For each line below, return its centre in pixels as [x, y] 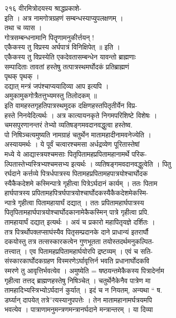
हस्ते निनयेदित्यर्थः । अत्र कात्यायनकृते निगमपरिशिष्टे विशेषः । [81, 115]
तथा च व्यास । [23, 28]
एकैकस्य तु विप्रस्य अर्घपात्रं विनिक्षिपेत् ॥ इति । [62, 47]
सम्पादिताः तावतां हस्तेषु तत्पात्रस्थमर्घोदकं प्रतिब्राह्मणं [67, 66]
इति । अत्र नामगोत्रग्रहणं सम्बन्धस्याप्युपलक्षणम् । [64, 18]
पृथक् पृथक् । [22, 76]
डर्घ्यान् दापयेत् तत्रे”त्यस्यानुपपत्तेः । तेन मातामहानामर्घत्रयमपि [78, 299]
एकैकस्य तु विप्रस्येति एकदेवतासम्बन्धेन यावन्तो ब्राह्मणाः [70, 56]
